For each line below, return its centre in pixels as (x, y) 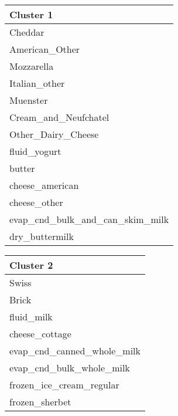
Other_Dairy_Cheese (54, 134)
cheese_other (36, 202)
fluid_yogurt (35, 151)
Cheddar (27, 32)
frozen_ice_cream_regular (64, 385)
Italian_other (37, 83)
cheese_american (44, 185)
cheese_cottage (40, 334)
